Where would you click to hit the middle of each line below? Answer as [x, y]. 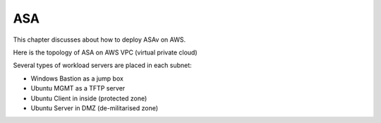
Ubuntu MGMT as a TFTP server [78, 88]
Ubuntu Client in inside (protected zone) [89, 98]
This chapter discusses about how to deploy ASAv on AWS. [99, 40]
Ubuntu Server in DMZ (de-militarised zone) [95, 108]
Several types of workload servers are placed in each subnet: [102, 65]
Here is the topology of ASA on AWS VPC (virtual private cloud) [105, 52]
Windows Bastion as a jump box [77, 78]
